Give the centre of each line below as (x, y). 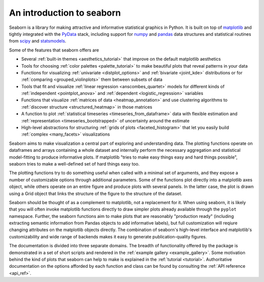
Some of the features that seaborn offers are (54, 50)
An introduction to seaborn (65, 13)
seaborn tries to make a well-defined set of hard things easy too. (74, 164)
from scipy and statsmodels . (38, 41)
